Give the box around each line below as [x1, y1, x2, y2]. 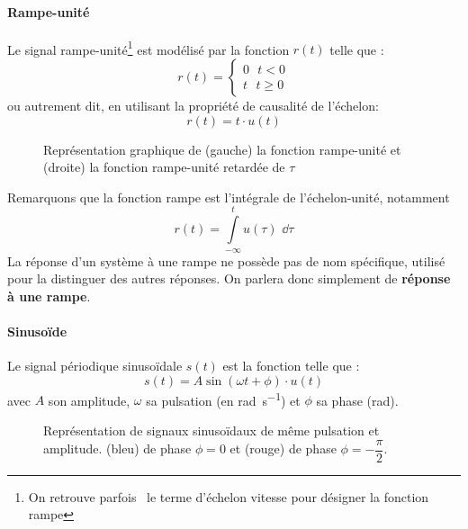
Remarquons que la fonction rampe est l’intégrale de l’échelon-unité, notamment [7, 187, 450, 206]
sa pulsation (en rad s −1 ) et [146, 388, 301, 409]
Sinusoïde [7, 321, 67, 340]
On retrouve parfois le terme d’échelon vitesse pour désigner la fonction [28, 487, 429, 506]
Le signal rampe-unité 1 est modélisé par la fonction [7, 37, 290, 58]
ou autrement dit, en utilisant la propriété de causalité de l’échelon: [7, 96, 379, 115]
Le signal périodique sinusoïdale [7, 356, 183, 375]
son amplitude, [48, 390, 130, 409]
